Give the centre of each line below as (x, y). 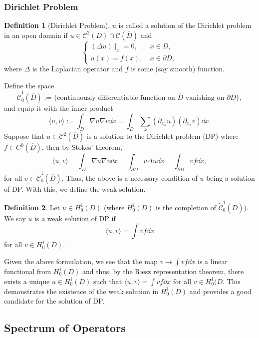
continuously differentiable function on (116, 98)
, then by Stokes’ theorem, (82, 147)
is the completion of (186, 207)
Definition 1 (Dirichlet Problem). (57, 25)
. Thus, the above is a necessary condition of (129, 177)
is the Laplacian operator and (78, 69)
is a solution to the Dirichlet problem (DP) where (162, 136)
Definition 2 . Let (32, 207)
